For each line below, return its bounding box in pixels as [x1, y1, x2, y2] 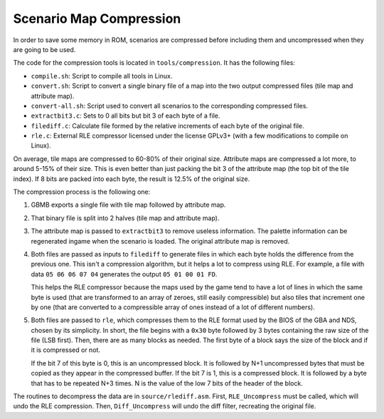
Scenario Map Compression [13, 11, 181, 26]
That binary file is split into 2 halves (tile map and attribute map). [31, 214, 220, 222]
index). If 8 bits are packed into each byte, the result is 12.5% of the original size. [13, 175, 250, 183]
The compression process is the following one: [13, 187, 151, 196]
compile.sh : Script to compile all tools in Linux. [31, 71, 173, 80]
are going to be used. [13, 45, 76, 53]
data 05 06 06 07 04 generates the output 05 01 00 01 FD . [31, 269, 218, 278]
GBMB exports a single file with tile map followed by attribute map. [31, 200, 226, 209]
